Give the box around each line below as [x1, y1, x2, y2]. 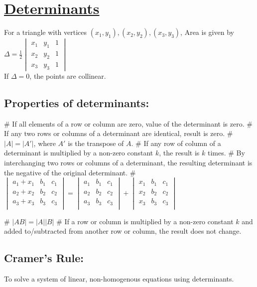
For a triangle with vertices [4, 27, 87, 37]
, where [33, 138, 56, 148]
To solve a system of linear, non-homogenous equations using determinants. [4, 274, 234, 284]
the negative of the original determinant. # [4, 167, 136, 177]
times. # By [207, 147, 245, 158]
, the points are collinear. [29, 70, 106, 81]
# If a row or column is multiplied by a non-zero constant [56, 216, 234, 226]
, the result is [159, 147, 200, 158]
